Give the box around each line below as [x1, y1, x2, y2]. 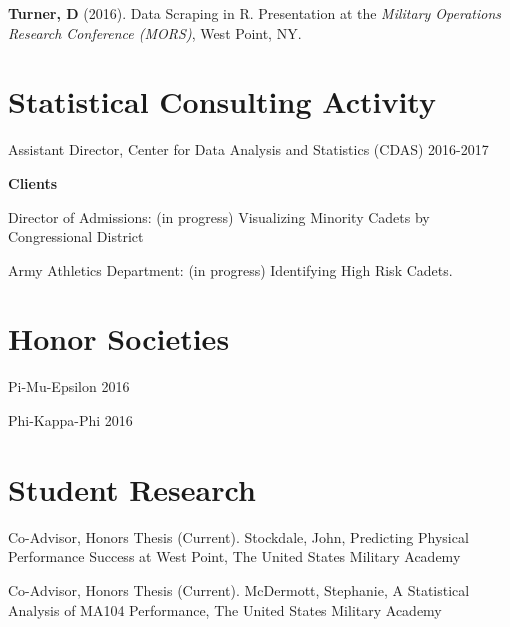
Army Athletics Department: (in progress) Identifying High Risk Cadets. [8, 259, 453, 280]
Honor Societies [8, 318, 230, 359]
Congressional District [8, 226, 144, 247]
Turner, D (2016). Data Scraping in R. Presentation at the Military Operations [8, 3, 502, 23]
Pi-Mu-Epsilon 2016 [8, 376, 130, 397]
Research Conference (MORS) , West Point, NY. [8, 22, 302, 43]
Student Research [8, 468, 256, 509]
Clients [8, 172, 58, 193]
